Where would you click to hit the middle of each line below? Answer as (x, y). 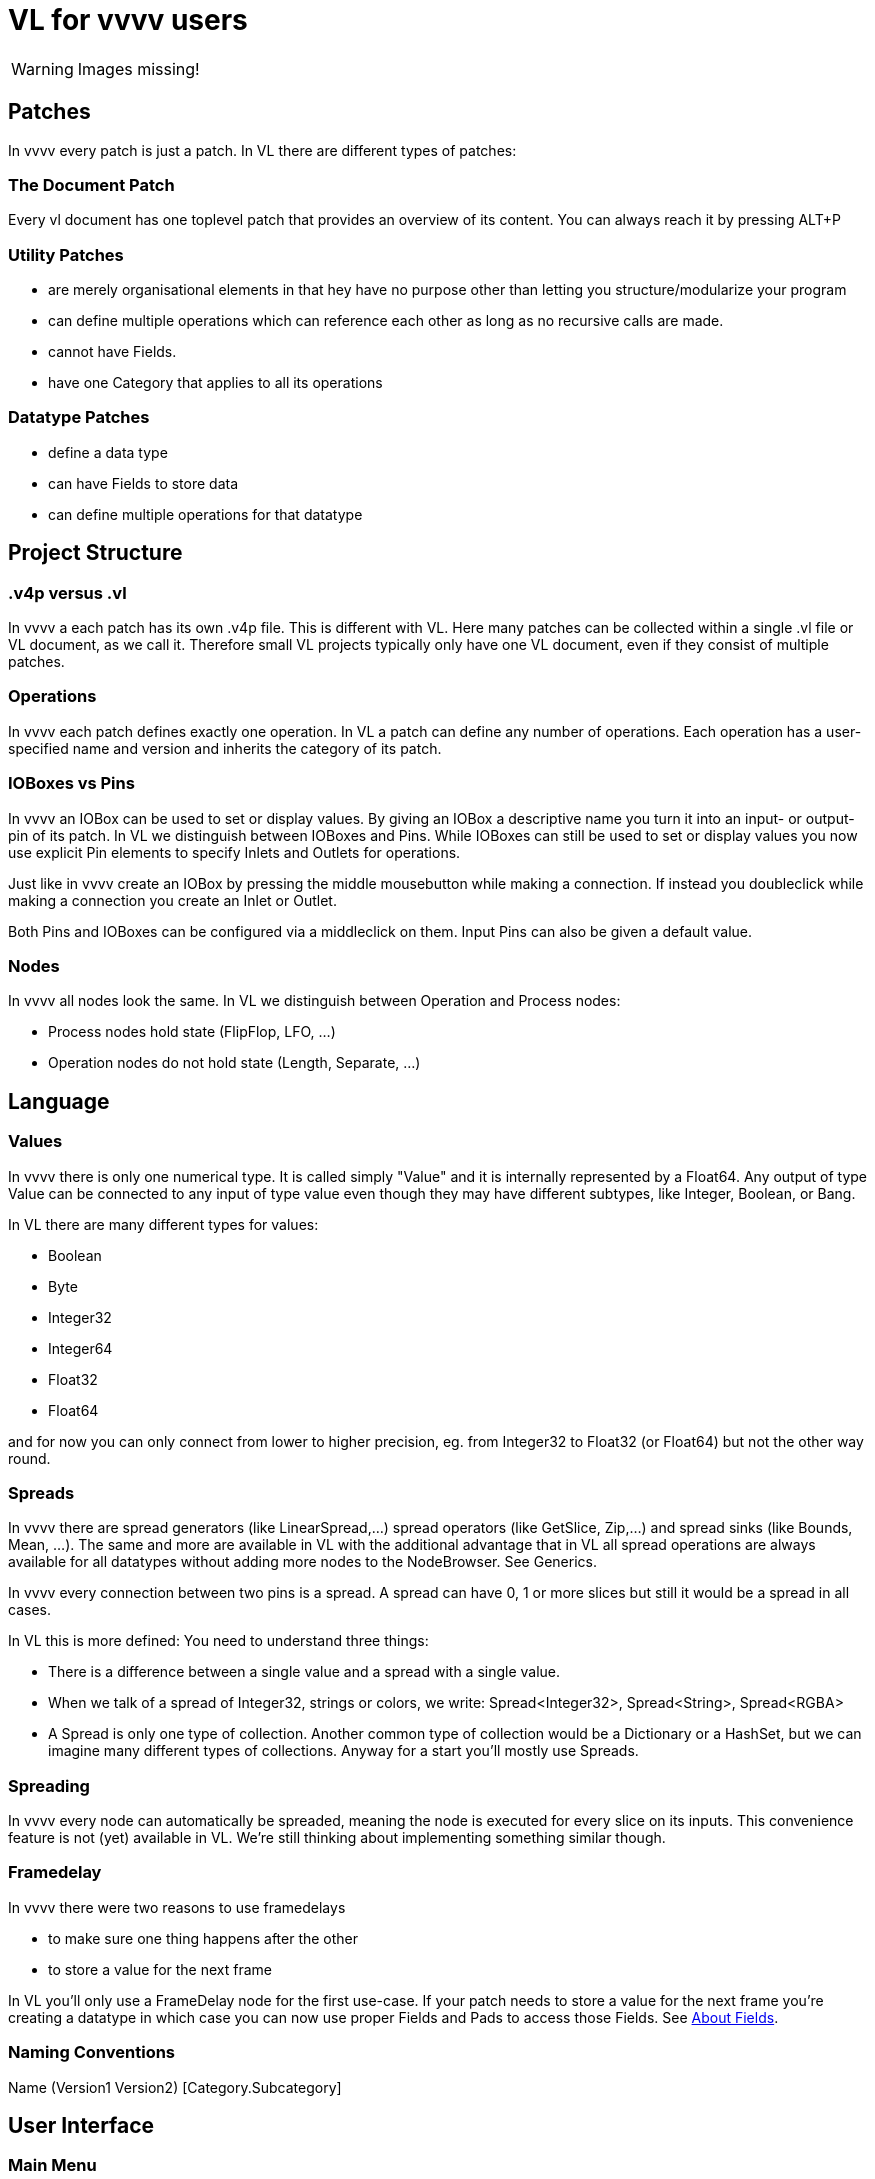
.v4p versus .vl (67, 592)
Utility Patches (66, 254)
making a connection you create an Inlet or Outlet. (172, 900)
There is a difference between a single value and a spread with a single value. (304, 1672)
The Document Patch (91, 184)
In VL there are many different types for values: (163, 1224)
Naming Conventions (92, 2052)
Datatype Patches (79, 417)
